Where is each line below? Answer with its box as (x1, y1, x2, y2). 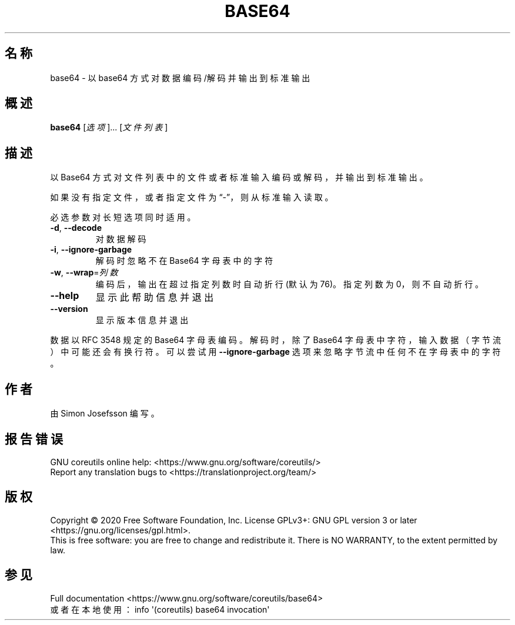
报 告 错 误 (5, 431, 63, 446)
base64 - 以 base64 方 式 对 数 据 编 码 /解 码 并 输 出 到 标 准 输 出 (50, 72, 310, 83)
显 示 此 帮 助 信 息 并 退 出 (95, 291, 214, 304)
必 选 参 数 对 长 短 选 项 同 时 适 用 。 (50, 212, 196, 223)
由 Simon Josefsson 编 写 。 (50, 408, 159, 419)
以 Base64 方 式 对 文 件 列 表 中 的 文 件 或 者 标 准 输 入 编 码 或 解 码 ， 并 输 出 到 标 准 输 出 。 (50, 172, 428, 183)
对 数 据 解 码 (95, 234, 146, 244)
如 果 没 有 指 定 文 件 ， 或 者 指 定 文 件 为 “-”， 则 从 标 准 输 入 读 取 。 (50, 192, 333, 203)
